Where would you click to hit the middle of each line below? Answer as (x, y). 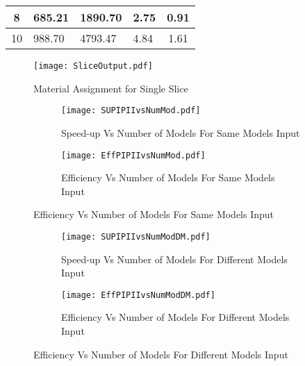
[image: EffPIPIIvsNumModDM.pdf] (138, 295)
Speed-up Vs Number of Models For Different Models (174, 259)
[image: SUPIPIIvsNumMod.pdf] (131, 111)
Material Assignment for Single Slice (111, 88)
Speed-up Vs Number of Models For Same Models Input (181, 132)
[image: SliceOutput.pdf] (93, 66)
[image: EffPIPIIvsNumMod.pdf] (133, 155)
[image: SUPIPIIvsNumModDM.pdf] (136, 236)
